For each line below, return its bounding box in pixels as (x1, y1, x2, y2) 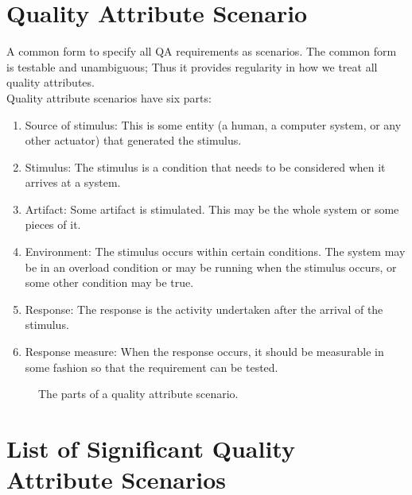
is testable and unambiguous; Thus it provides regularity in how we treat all (6, 58, 378, 75)
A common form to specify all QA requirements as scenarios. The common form (6, 43, 397, 60)
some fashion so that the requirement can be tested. (25, 358, 278, 375)
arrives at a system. (25, 174, 121, 191)
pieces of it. (25, 216, 81, 233)
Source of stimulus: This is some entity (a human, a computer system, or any (25, 116, 402, 133)
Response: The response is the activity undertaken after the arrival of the (25, 300, 383, 317)
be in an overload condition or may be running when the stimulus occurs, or (25, 258, 397, 275)
